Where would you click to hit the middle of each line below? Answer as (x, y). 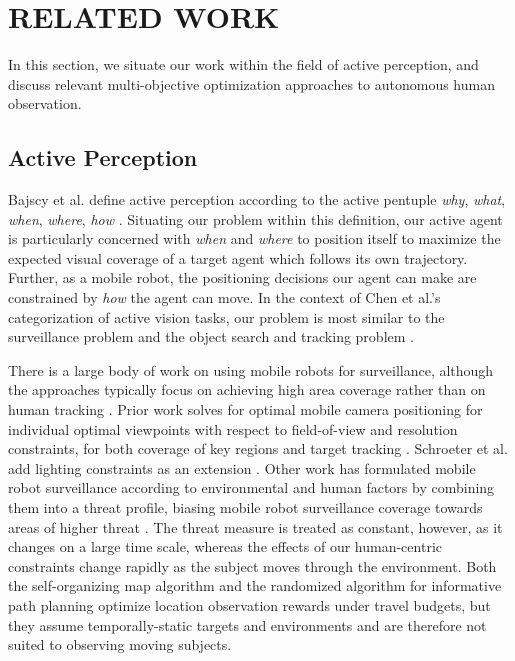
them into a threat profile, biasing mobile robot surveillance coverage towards (245, 507)
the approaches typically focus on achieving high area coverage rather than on (247, 389)
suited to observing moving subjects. (120, 644)
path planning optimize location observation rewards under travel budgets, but (249, 604)
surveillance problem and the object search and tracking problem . (211, 336)
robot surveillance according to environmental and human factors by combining (251, 487)
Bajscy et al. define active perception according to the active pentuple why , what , (257, 199)
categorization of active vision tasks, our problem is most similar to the (226, 316)
